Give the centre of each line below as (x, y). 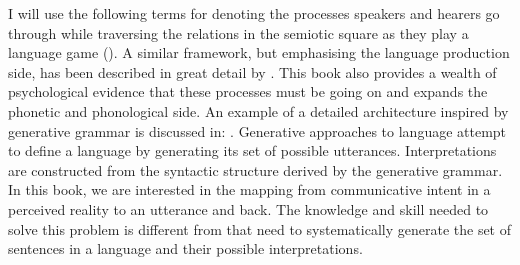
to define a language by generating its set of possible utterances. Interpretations (252, 150)
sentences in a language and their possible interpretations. (185, 248)
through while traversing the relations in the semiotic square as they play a (238, 32)
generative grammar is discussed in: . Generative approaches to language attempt (257, 130)
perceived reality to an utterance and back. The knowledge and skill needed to (248, 208)
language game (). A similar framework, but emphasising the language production (259, 52)
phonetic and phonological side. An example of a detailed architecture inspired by (258, 110)
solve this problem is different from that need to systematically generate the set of (260, 228)
